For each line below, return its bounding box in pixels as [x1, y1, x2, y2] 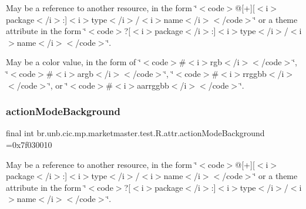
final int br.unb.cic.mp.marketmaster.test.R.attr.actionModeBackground [6, 127, 265, 139]
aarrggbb [137, 79, 169, 91]
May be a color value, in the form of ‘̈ [6, 56, 141, 68]
